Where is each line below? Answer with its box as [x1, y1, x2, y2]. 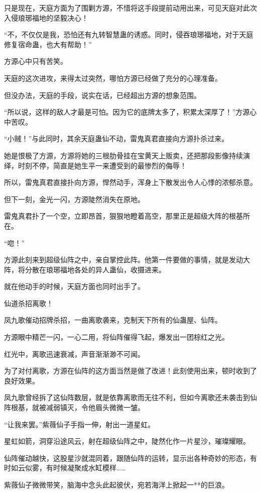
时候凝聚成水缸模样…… [53, 462, 126, 473]
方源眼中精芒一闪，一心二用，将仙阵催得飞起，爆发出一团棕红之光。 [4, 332, 229, 342]
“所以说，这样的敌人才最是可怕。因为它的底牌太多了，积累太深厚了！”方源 [4, 107, 250, 117]
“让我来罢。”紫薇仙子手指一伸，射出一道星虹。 [4, 419, 155, 429]
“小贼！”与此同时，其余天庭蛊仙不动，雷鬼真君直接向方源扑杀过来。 [4, 133, 229, 144]
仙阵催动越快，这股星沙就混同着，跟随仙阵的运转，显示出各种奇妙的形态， [4, 452, 250, 463]
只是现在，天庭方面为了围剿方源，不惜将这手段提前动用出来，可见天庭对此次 [4, 3, 257, 13]
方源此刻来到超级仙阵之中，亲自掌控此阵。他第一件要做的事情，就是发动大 [4, 254, 250, 265]
